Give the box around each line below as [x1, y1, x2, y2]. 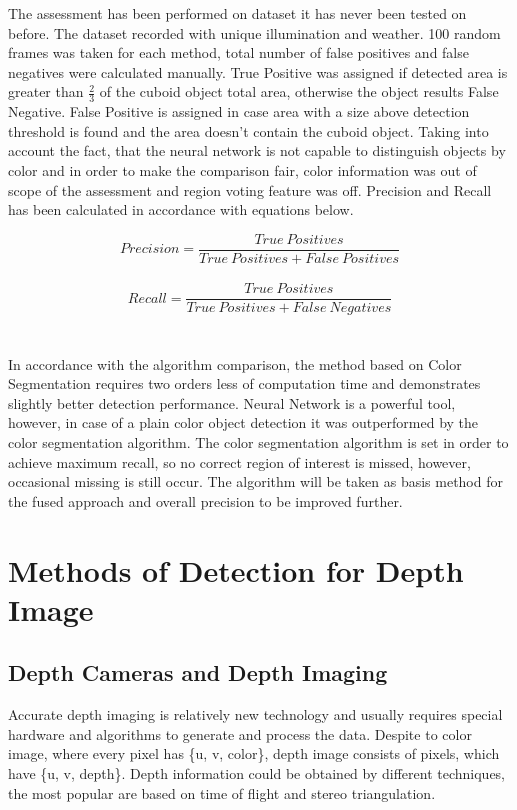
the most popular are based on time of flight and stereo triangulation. [8, 782, 436, 803]
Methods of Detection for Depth [8, 549, 464, 590]
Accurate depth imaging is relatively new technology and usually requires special [8, 704, 503, 725]
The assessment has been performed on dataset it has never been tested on [8, 3, 467, 23]
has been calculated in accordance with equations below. [8, 199, 354, 220]
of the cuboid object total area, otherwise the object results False [99, 81, 499, 102]
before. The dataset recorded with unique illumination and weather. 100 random [8, 22, 501, 43]
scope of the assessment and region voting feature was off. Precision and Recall [8, 179, 492, 200]
